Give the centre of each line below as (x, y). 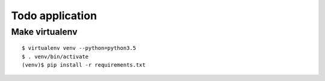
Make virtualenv (44, 32)
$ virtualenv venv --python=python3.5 (79, 48)
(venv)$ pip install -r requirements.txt (84, 65)
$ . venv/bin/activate (55, 56)
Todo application (54, 16)
